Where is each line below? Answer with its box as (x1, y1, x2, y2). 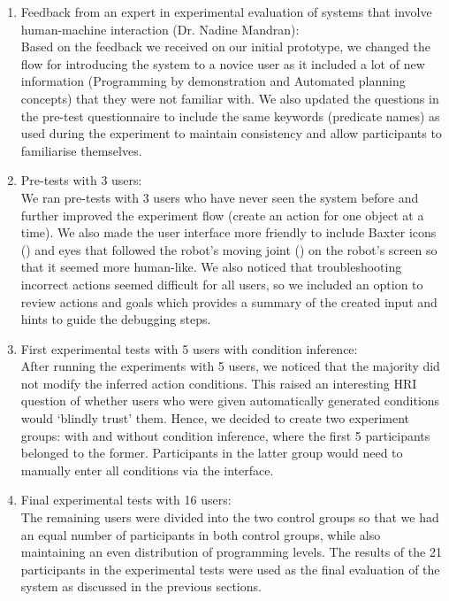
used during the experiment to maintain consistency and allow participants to (20, 124, 442, 143)
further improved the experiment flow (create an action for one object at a (20, 205, 424, 224)
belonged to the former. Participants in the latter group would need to (20, 443, 403, 462)
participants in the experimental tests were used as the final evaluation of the (20, 559, 440, 578)
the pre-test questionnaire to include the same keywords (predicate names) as (20, 106, 440, 125)
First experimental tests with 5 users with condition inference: (20, 339, 358, 358)
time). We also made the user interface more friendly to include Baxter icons (20, 223, 437, 242)
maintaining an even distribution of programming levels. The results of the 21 (20, 543, 442, 561)
